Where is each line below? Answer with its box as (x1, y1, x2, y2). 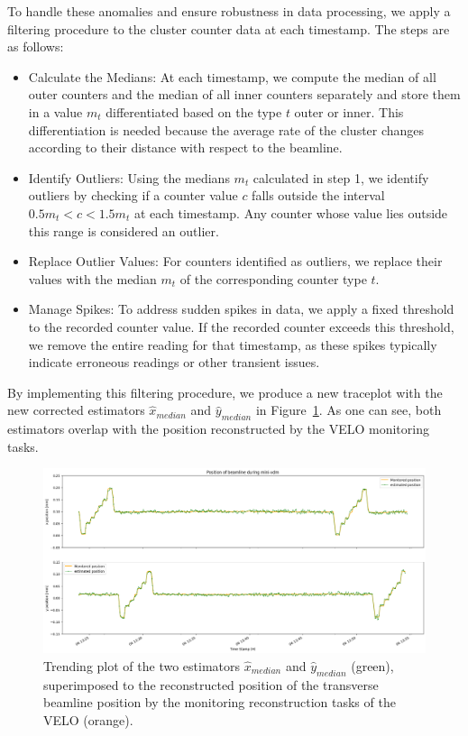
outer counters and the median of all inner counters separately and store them (28, 85, 461, 104)
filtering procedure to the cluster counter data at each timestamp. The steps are (7, 19, 450, 38)
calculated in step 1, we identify (252, 168, 429, 187)
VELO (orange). (43, 710, 133, 729)
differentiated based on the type (106, 102, 282, 121)
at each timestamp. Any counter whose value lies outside (133, 203, 448, 222)
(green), (351, 656, 394, 675)
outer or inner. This (294, 102, 404, 121)
